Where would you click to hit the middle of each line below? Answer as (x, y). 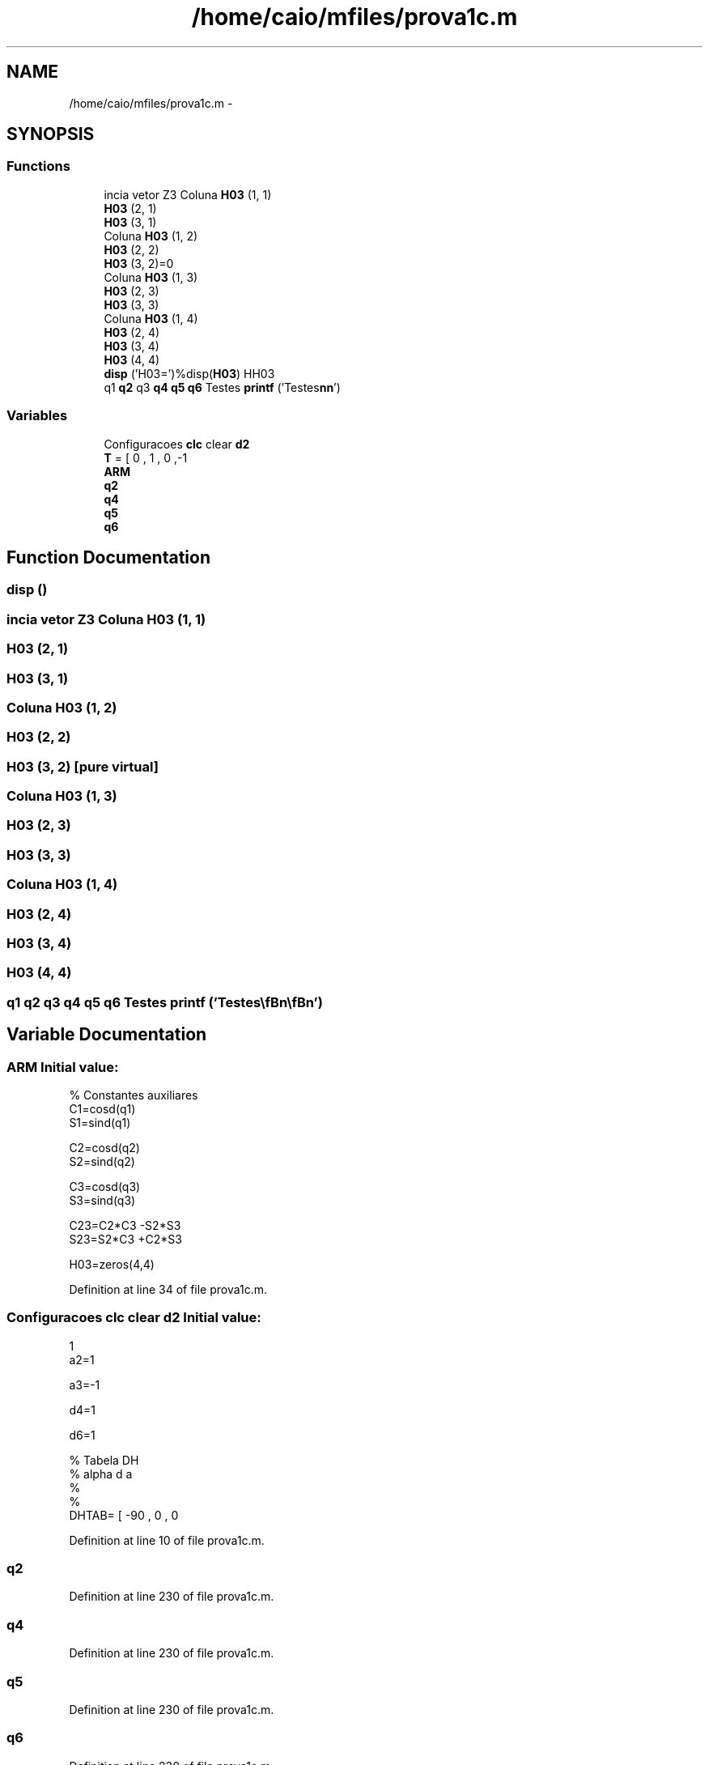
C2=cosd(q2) (104, 1147)
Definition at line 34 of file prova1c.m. (168, 1289)
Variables (37, 416)
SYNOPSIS (51, 134)
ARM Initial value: (63, 1067)
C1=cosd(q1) (102, 1108)
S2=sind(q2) (102, 1161)
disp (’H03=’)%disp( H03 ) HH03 (189, 373)
